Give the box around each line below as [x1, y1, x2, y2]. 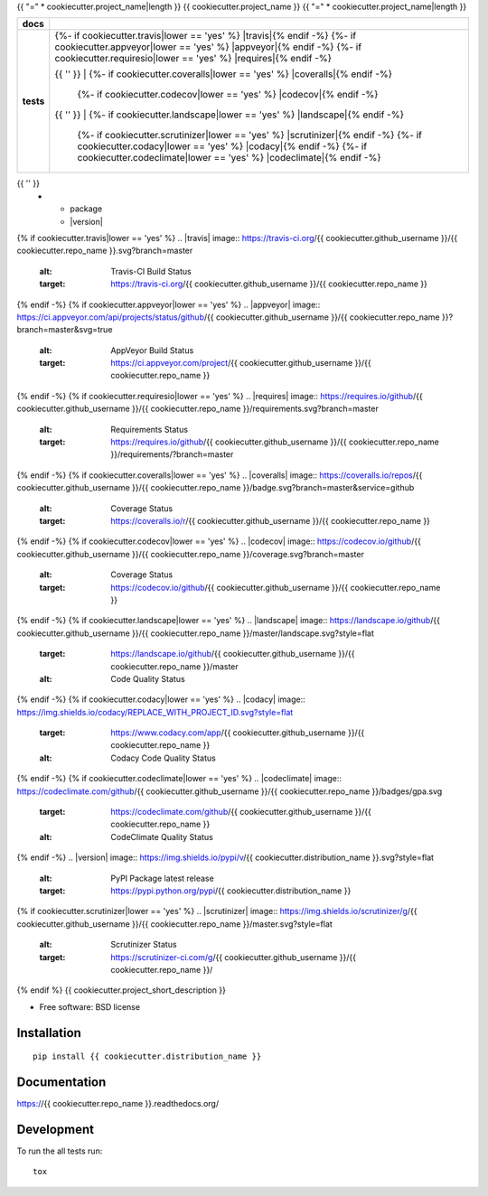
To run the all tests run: [16, 1145, 103, 1156]
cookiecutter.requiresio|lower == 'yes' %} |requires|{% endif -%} [54, 52, 333, 65]
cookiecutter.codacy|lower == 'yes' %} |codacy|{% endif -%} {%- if [77, 140, 368, 153]
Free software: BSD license [39, 1001, 140, 1012]
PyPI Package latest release [110, 873, 214, 883]
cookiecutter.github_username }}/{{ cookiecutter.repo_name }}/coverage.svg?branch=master [16, 548, 365, 559]
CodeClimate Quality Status [110, 831, 214, 842]
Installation [16, 1025, 81, 1041]
